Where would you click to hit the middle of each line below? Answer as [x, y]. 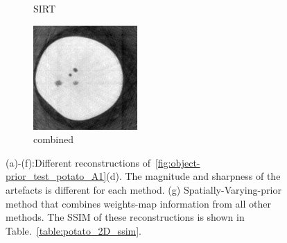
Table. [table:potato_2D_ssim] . [74, 230]
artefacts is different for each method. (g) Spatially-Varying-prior [143, 189]
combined [53, 139]
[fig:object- [177, 162]
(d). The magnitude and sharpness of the [193, 176]
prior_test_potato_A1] [56, 176]
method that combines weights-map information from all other [138, 203]
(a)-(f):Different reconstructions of [78, 162]
